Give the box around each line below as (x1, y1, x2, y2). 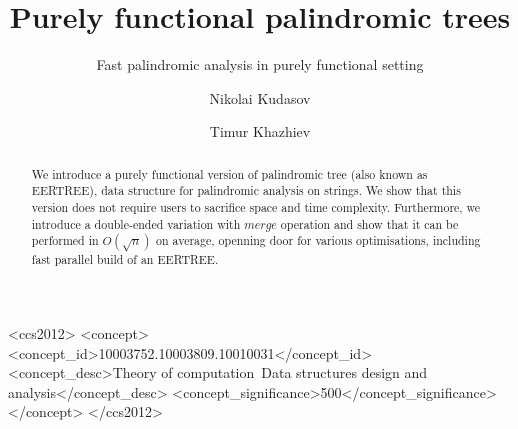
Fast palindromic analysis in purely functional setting (96, 54, 424, 75)
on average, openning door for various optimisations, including (156, 232, 481, 249)
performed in (31, 232, 99, 249)
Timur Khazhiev (209, 121, 311, 142)
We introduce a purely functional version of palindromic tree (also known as (31, 165, 428, 182)
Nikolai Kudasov (209, 87, 311, 108)
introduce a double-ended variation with (31, 215, 241, 232)
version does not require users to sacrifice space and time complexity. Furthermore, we (31, 199, 481, 216)
